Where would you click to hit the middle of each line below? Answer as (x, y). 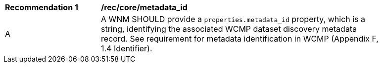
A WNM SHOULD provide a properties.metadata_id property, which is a (233, 19)
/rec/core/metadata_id (144, 7)
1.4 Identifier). (127, 48)
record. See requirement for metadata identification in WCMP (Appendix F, (240, 39)
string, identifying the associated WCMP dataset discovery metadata (229, 29)
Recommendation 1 (42, 7)
